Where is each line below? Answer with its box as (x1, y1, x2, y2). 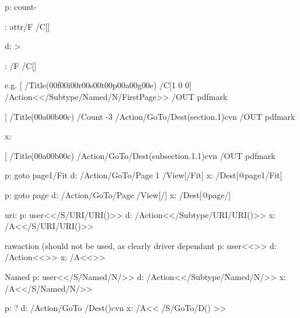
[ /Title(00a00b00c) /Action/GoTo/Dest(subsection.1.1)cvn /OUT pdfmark (5, 149, 275, 161)
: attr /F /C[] (5, 20, 50, 32)
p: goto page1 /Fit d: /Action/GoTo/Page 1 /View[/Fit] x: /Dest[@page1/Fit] (5, 169, 282, 181)
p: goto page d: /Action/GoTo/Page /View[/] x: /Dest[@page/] (5, 188, 231, 201)
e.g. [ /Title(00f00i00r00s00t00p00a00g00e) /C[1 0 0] (5, 79, 192, 91)
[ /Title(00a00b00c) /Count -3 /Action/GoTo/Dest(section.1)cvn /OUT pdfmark (5, 110, 295, 122)
